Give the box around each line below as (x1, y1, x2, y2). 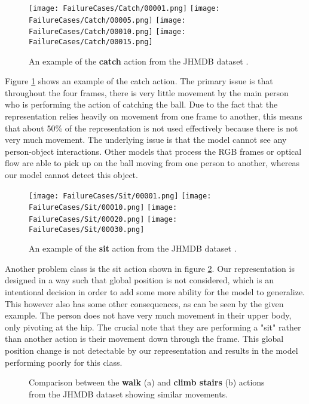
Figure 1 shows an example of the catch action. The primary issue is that (5, 75, 273, 87)
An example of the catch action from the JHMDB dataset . (29, 54, 249, 67)
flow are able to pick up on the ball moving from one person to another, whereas (5, 157, 300, 169)
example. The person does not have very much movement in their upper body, (5, 309, 292, 322)
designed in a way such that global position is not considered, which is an (5, 274, 274, 286)
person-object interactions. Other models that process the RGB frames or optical (5, 145, 302, 157)
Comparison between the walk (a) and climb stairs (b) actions (29, 376, 265, 388)
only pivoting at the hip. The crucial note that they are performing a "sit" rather (5, 320, 301, 333)
